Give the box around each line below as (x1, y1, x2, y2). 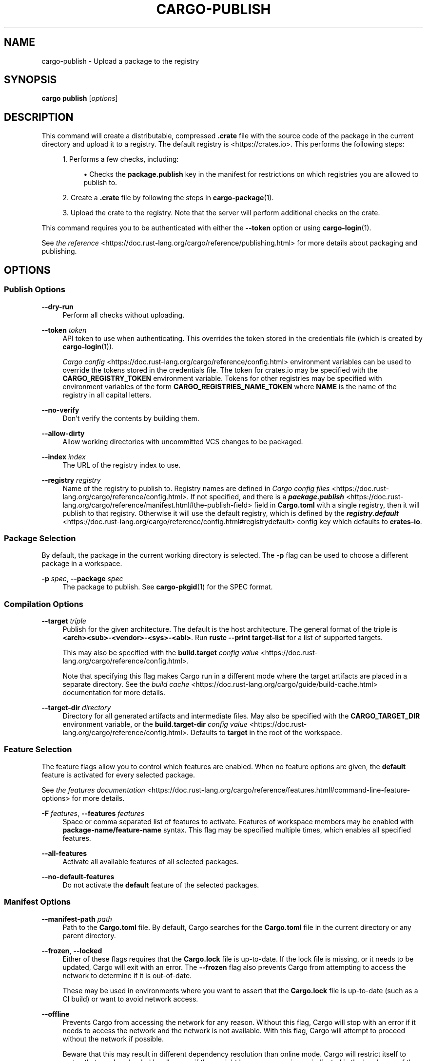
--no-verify (41, 405, 79, 414)
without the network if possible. (62, 1034, 164, 1043)
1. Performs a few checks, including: (62, 155, 179, 164)
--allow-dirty (41, 429, 85, 437)
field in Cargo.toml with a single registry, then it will (254, 500, 420, 509)
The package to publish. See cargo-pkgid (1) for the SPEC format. (62, 583, 273, 591)
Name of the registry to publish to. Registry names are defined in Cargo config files (62, 484, 330, 493)
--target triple (41, 617, 86, 625)
